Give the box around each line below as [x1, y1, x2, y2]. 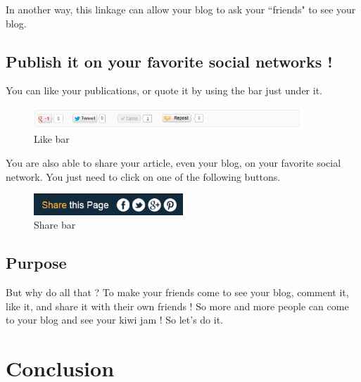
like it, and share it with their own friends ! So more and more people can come [6, 298, 349, 313]
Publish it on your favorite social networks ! [6, 50, 333, 72]
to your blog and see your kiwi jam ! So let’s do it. [6, 312, 224, 327]
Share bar [34, 217, 76, 232]
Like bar [34, 132, 70, 146]
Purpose [6, 252, 67, 274]
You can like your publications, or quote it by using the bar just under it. [6, 83, 323, 98]
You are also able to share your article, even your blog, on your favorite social [6, 155, 341, 170]
